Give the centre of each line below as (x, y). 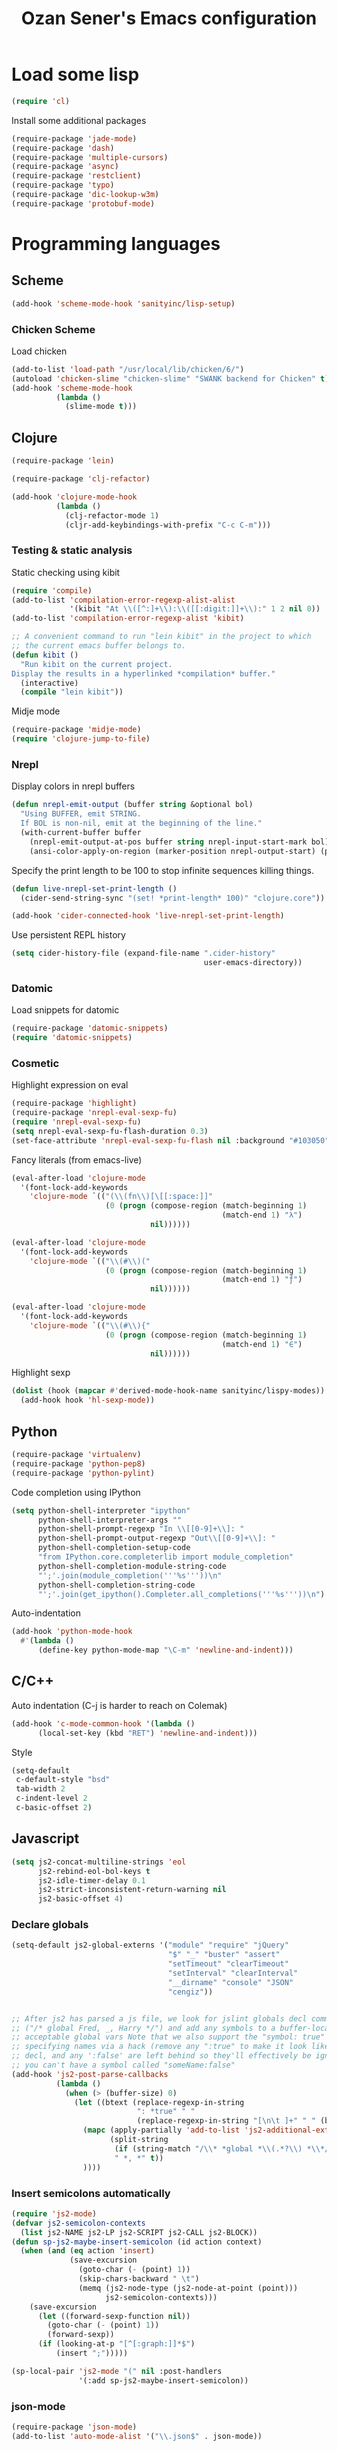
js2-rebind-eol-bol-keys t (94, 1871)
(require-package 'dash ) (63, 148)
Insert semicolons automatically (91, 2193)
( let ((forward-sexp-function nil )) (114, 2316)
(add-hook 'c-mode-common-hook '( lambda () (103, 1723)
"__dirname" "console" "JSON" (230, 1982)
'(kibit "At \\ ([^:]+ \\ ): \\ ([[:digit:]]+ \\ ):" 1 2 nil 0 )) (195, 609)
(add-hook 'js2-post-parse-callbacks (90, 2074)
